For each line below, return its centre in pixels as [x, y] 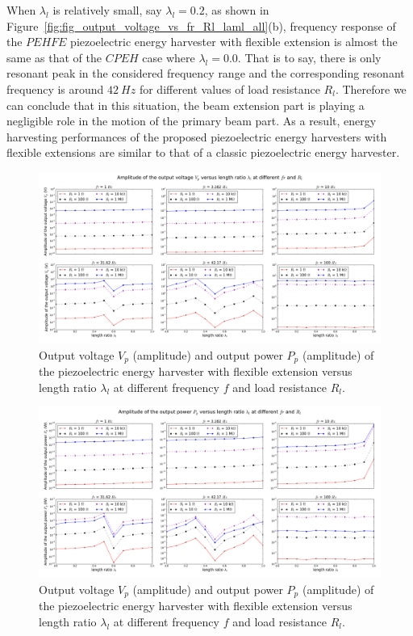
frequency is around [55, 88]
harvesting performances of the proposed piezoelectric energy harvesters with [197, 136]
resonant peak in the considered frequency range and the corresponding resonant [206, 73]
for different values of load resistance [229, 88]
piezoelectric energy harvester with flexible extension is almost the [234, 42]
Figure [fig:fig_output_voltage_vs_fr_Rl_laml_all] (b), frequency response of [201, 25]
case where [169, 57]
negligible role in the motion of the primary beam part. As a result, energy [192, 121]
